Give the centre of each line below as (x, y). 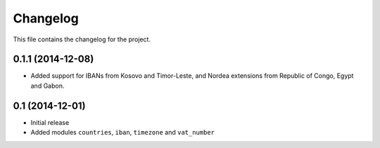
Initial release (50, 122)
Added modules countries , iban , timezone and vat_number (122, 133)
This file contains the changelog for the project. (82, 39)
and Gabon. (47, 86)
